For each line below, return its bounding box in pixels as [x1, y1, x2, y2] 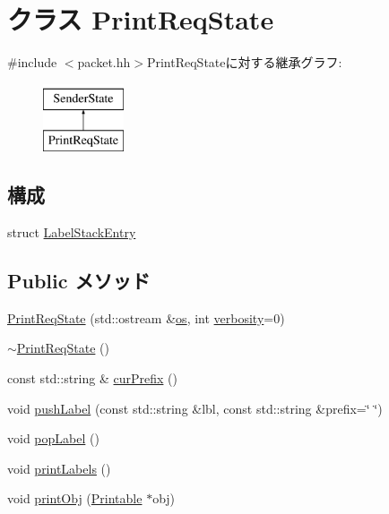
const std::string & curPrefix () [7, 369, 177, 388]
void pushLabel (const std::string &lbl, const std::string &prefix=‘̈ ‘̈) [7, 398, 383, 417]
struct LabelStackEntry [7, 223, 136, 242]
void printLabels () [7, 458, 111, 477]
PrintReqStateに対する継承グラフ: [146, 53, 342, 72]
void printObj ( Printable [7, 489, 143, 508]
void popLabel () [7, 429, 99, 448]
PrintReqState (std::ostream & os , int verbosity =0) [7, 308, 285, 327]
